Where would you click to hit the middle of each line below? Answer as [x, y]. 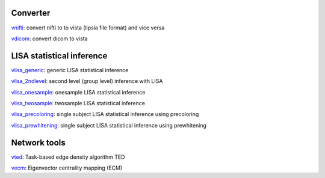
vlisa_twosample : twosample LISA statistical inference [78, 103]
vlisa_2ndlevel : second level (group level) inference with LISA [87, 81]
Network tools [38, 142]
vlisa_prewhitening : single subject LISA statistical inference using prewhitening [109, 125]
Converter [31, 13]
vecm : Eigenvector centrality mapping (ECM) [67, 168]
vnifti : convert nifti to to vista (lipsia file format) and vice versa [88, 28]
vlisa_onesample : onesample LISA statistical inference [78, 92]
